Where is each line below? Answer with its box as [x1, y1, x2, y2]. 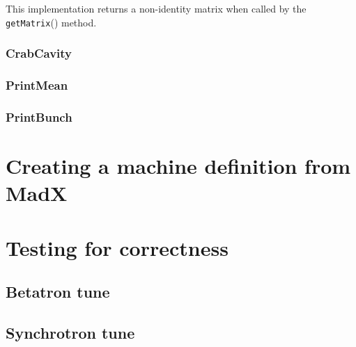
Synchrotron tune [6, 321, 135, 343]
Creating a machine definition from [6, 151, 351, 179]
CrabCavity [6, 45, 72, 62]
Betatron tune [6, 281, 110, 302]
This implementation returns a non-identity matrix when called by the [6, 1, 307, 15]
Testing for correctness [6, 233, 229, 261]
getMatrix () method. [6, 15, 97, 29]
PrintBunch [6, 108, 72, 125]
